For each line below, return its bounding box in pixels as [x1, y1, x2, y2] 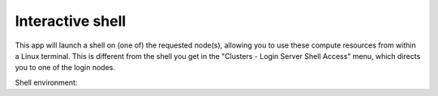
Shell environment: [15, 77, 78, 87]
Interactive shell [15, 12, 127, 30]
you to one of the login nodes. [15, 63, 116, 73]
